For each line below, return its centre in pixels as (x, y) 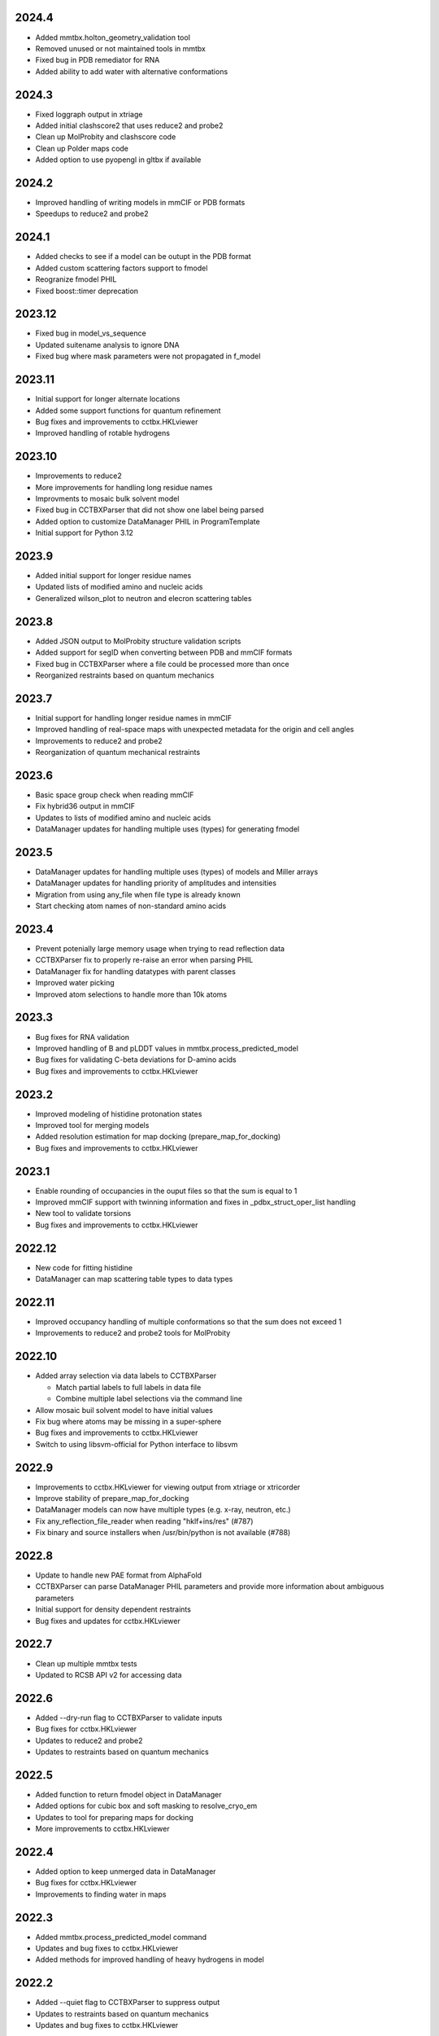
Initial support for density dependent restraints (113, 1609)
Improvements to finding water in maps (101, 1894)
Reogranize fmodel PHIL (76, 279)
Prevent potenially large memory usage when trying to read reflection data (160, 949)
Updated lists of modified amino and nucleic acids (119, 587)
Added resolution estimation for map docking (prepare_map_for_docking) (158, 1137)
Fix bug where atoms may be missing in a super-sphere (128, 1421)
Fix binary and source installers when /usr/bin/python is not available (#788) (163, 1533)
